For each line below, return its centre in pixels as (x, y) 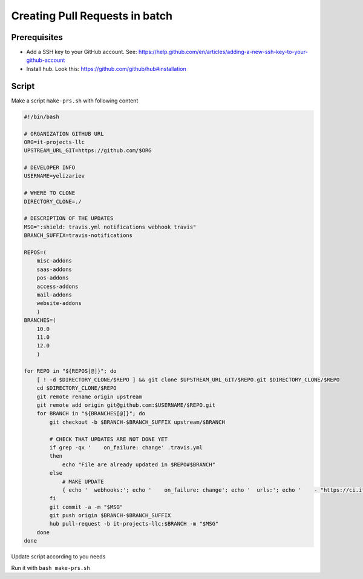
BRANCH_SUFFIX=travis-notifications (78, 236)
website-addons (59, 303)
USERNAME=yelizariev (54, 176)
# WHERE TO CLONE (50, 193)
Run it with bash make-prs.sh (51, 567)
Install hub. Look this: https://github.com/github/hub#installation (106, 69)
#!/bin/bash (42, 116)
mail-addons (54, 295)
